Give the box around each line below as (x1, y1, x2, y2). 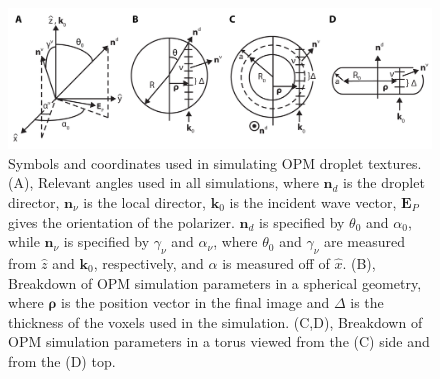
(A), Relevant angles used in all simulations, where (8, 172, 319, 193)
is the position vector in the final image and (61, 292, 330, 313)
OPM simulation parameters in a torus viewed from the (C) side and (8, 331, 430, 352)
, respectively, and (93, 252, 204, 273)
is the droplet (343, 172, 425, 193)
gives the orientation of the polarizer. (8, 211, 235, 232)
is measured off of (222, 252, 330, 273)
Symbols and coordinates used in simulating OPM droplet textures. (8, 152, 422, 173)
